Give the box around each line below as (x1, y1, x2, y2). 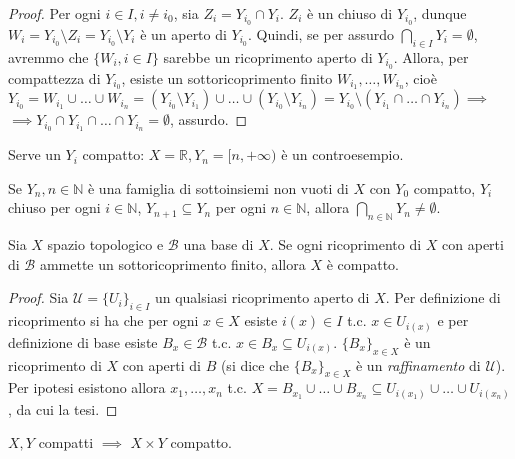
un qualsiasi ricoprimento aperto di (154, 287, 370, 308)
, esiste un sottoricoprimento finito (121, 67, 333, 88)
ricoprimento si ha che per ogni (8, 310, 199, 331)
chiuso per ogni (8, 197, 101, 218)
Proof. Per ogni (8, 3, 101, 23)
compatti (38, 432, 94, 453)
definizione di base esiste (8, 331, 158, 352)
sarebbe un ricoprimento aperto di (163, 46, 373, 67)
